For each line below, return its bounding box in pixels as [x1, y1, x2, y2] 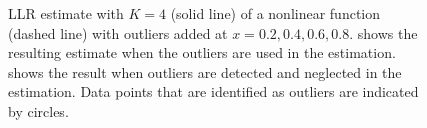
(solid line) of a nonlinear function [170, 3, 381, 23]
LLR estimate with [8, 3, 124, 23]
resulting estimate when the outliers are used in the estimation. [8, 42, 396, 63]
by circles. [8, 100, 69, 121]
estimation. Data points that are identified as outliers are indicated [8, 81, 419, 102]
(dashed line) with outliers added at [8, 22, 228, 43]
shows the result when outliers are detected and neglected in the [8, 61, 402, 82]
